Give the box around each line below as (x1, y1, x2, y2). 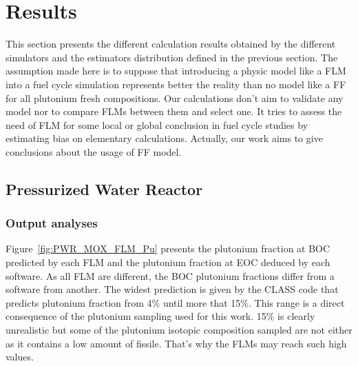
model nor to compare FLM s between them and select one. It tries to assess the (6, 104, 342, 119)
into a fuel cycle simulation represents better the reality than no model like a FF (6, 77, 346, 91)
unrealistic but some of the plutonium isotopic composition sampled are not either (6, 323, 352, 337)
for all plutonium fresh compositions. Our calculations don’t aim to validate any (6, 90, 344, 105)
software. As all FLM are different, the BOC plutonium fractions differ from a (6, 268, 335, 283)
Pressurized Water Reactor (6, 178, 203, 199)
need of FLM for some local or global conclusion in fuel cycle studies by (6, 117, 308, 132)
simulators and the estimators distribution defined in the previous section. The (6, 50, 338, 64)
